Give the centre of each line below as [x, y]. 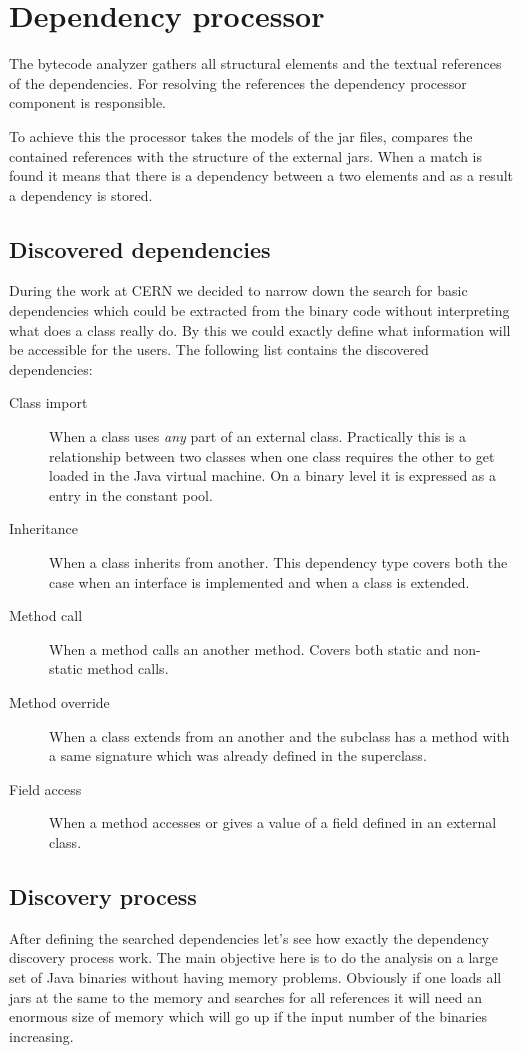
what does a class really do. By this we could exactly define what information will [260, 329]
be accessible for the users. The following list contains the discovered [219, 349]
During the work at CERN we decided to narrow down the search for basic [238, 290]
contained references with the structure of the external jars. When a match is [246, 155]
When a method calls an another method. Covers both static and [249, 648]
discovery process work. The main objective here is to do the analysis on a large [254, 957]
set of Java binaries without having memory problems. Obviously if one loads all [255, 976]
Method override [59, 701]
